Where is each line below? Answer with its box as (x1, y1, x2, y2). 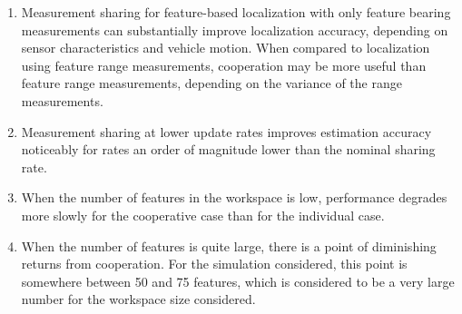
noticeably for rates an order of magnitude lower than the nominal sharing (21, 140, 436, 159)
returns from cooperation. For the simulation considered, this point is (21, 254, 408, 273)
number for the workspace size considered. (21, 289, 256, 309)
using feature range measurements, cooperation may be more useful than (21, 55, 427, 74)
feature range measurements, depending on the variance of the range (21, 74, 402, 93)
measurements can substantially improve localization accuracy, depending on (21, 20, 448, 39)
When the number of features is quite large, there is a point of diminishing (21, 236, 437, 255)
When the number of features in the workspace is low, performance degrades (21, 188, 447, 207)
